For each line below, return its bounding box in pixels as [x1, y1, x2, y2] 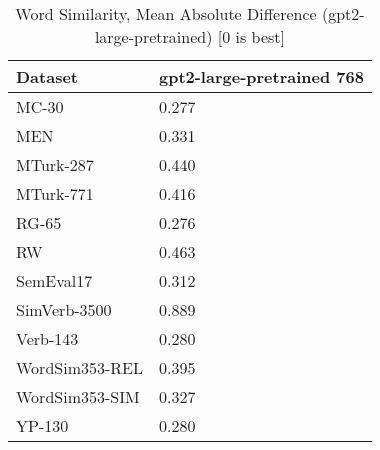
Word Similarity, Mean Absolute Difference [15, 2, 317, 25]
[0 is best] [217, 25, 285, 48]
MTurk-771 [16, 182, 94, 205]
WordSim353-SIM [16, 385, 140, 408]
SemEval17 [16, 269, 93, 292]
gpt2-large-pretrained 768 [158, 65, 364, 88]
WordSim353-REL [16, 356, 143, 379]
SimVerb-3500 [16, 298, 112, 321]
